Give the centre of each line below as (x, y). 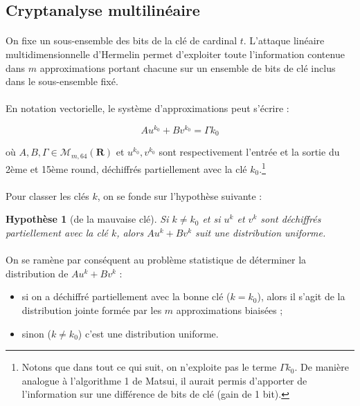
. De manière (322, 367)
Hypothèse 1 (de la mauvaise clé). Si (87, 219)
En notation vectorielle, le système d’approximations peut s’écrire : (147, 108)
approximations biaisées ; (229, 310)
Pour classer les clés (47, 195)
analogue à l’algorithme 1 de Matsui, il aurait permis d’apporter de (164, 380)
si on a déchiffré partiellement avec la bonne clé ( (126, 296)
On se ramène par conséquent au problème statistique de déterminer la (156, 260)
